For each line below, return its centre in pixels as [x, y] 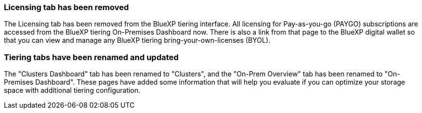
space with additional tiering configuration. [72, 90]
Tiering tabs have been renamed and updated [91, 57]
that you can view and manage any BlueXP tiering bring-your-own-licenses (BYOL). [137, 40]
